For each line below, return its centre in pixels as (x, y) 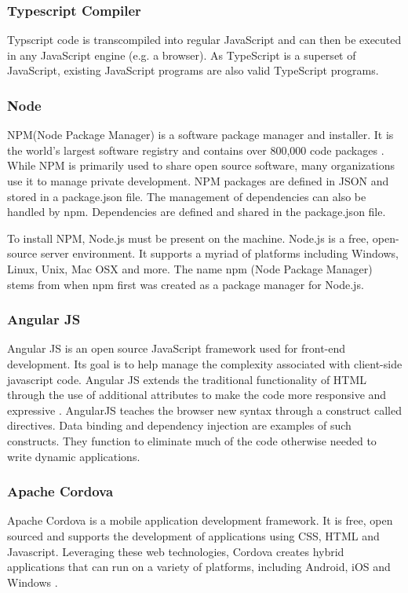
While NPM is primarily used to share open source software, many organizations (201, 165)
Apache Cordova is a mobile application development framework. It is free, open (200, 520)
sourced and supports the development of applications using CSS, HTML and (193, 535)
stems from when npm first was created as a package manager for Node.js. (186, 284)
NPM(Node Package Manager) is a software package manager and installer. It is (200, 135)
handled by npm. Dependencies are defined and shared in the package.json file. (197, 212)
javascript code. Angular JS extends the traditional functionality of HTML (187, 379)
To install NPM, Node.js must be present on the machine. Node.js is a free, (188, 238)
